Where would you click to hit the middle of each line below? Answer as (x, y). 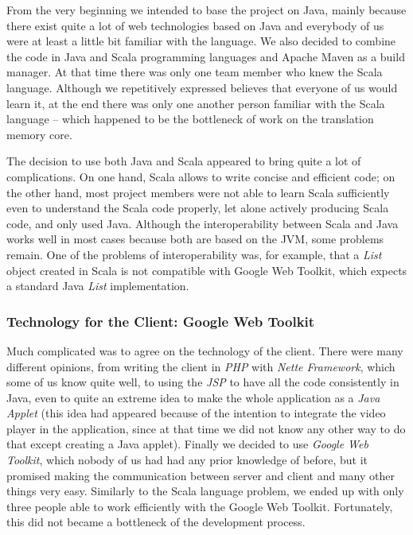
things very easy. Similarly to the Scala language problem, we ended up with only (205, 491)
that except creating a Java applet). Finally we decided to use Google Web (187, 444)
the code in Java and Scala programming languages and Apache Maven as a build (206, 56)
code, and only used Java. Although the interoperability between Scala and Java (203, 223)
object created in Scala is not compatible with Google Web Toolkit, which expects (207, 270)
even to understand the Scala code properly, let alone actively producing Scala (198, 208)
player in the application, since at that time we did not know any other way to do (206, 428)
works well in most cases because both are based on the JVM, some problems (195, 239)
